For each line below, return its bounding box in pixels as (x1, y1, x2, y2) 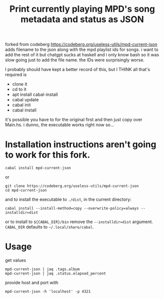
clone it (12, 81, 27, 87)
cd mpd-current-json (5, 188, 47, 193)
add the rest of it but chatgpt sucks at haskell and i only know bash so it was (5, 52, 159, 58)
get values (5, 257, 26, 263)
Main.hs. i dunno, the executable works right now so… (5, 122, 115, 128)
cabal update (12, 97, 39, 103)
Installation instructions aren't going (5, 139, 157, 150)
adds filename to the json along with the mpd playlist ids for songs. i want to (5, 46, 159, 52)
